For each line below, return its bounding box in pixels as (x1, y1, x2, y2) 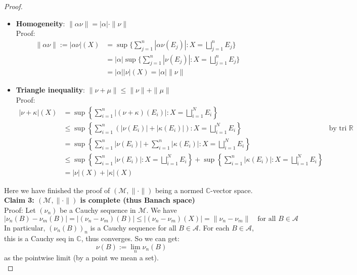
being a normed (155, 185, 204, 195)
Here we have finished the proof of (4, 185, 110, 195)
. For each (199, 222, 230, 233)
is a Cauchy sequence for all (90, 222, 176, 233)
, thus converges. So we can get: (81, 233, 180, 244)
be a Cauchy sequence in (60, 205, 136, 215)
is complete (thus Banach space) (80, 195, 195, 205)
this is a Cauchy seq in (4, 233, 74, 244)
